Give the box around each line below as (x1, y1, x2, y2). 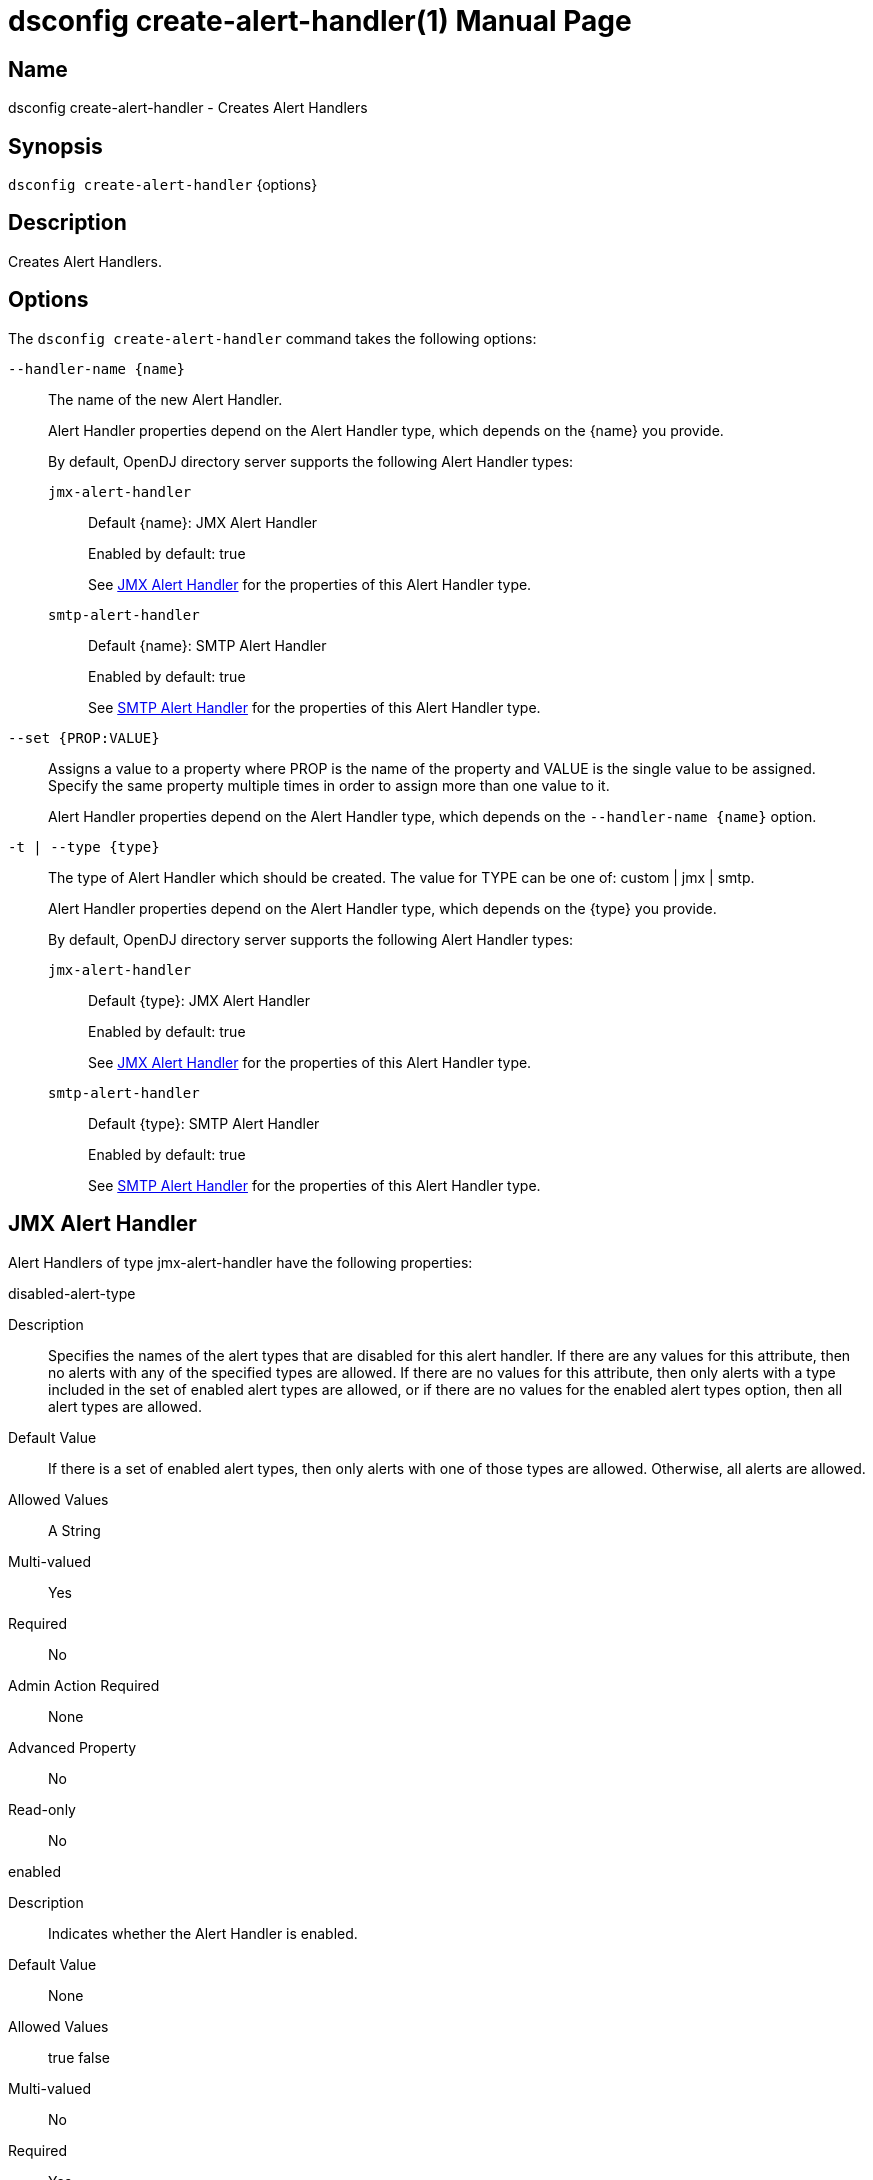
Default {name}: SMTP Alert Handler (88, 636, 327, 654)
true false (48, 2048, 110, 2066)
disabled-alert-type (8, 1284, 136, 1302)
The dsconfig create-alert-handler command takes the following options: (8, 329, 537, 347)
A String (48, 1521, 101, 1539)
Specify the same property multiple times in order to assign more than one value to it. (48, 776, 610, 794)
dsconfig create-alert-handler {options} (8, 176, 318, 194)
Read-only (8, 1800, 76, 1818)
